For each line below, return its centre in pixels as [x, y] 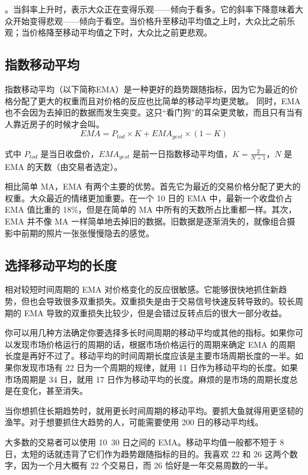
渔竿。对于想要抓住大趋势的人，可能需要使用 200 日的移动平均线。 [134, 422]
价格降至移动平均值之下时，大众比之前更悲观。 [121, 32]
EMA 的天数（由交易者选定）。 [64, 166]
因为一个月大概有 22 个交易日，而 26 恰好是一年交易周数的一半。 [147, 465]
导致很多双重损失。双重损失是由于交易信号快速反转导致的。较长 [170, 301]
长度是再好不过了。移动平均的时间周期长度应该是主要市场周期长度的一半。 [150, 356]
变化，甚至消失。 [54, 391]
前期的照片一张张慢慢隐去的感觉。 [87, 232]
